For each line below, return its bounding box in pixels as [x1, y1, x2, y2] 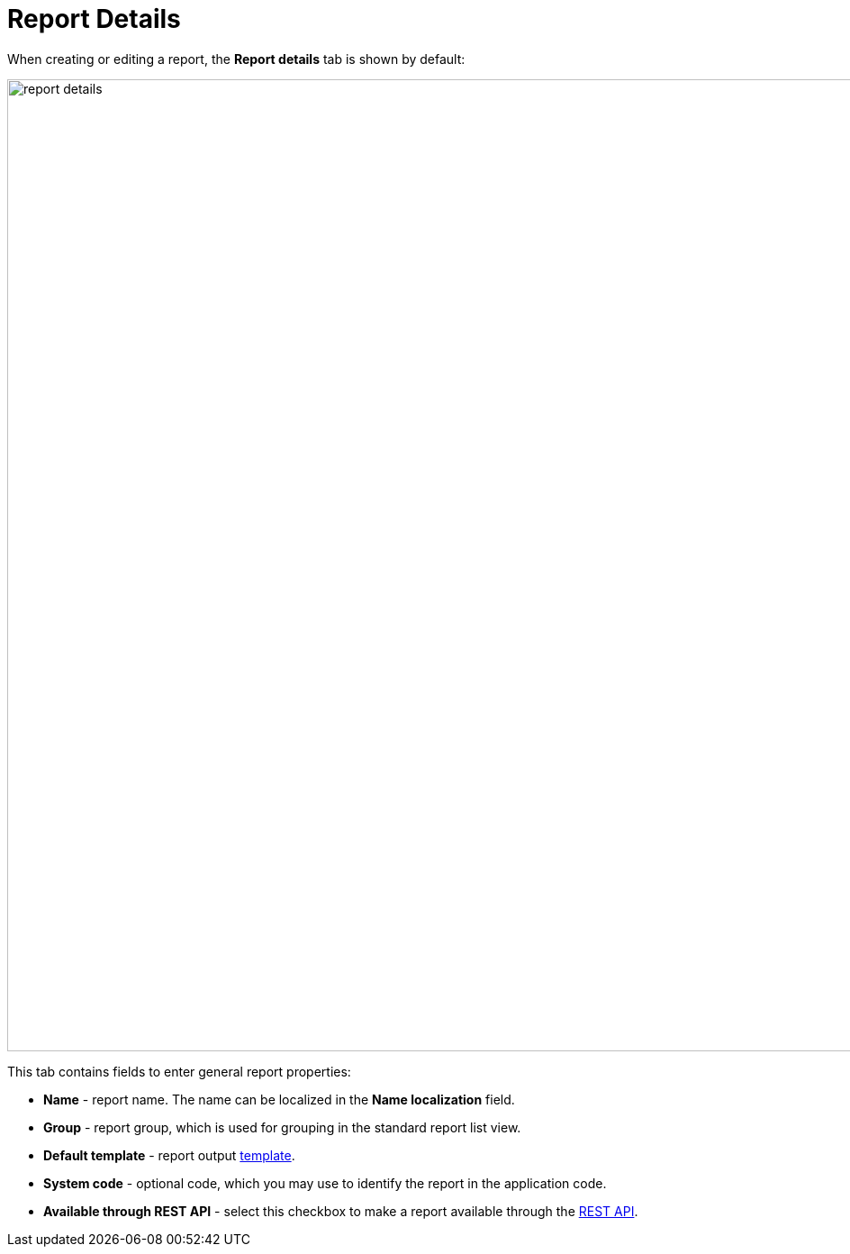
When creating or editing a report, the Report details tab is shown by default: [7, 50, 466, 67]
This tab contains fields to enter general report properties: [7, 1063, 351, 1079]
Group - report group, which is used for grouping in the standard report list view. [43, 1119, 521, 1135]
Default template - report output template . [43, 1147, 295, 1163]
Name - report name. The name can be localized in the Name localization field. [43, 1091, 515, 1107]
